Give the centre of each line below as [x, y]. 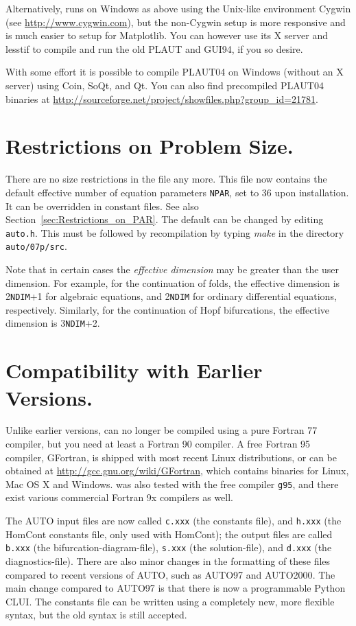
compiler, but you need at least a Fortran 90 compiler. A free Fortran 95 [158, 444]
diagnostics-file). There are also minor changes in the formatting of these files [168, 560]
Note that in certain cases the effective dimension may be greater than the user [173, 269]
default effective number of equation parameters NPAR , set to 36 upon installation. [177, 192]
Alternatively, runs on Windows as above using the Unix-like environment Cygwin [178, 8]
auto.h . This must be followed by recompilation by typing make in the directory [175, 232]
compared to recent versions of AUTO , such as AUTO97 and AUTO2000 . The [170, 574]
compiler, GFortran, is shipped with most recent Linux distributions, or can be [171, 457]
